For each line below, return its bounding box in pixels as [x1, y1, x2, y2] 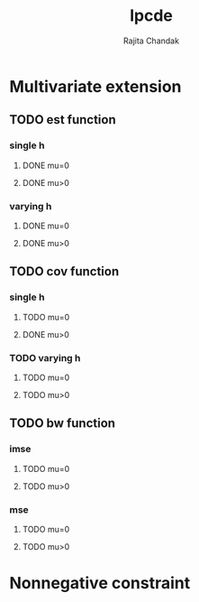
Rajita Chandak [122, 35, 180, 46]
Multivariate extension [9, 76, 182, 97]
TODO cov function [9, 264, 120, 280]
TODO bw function [9, 416, 115, 431]
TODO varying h [9, 351, 81, 364]
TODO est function [9, 112, 116, 127]
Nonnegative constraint [9, 573, 191, 594]
